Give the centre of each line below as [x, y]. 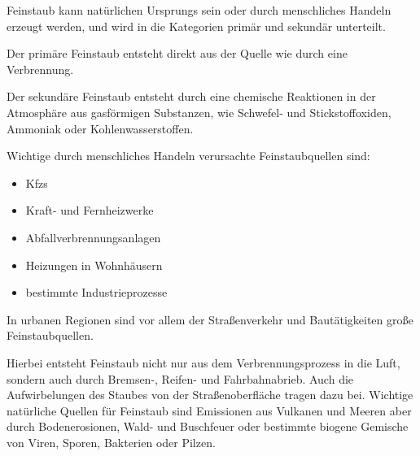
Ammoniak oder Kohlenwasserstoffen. [100, 128]
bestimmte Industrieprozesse [96, 292]
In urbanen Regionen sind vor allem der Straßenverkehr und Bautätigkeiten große [210, 319]
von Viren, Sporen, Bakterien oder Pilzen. [111, 442]
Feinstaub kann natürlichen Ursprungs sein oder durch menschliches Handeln [199, 10]
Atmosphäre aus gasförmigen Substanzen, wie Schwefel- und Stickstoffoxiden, [199, 112]
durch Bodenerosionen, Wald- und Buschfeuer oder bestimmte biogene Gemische [208, 426]
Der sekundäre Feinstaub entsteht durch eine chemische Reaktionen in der [191, 96]
